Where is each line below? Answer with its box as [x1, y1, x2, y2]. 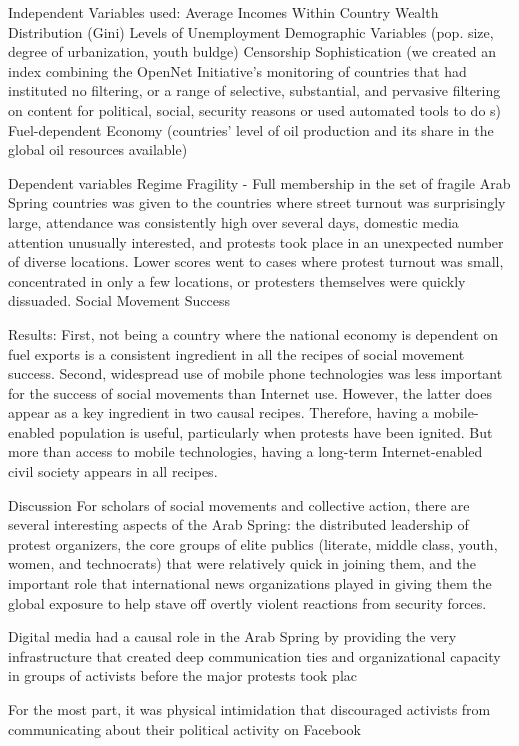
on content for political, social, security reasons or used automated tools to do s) [8, 99, 502, 120]
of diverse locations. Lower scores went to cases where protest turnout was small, [8, 251, 504, 272]
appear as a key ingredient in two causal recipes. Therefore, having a [8, 402, 429, 423]
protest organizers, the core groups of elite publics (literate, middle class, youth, [8, 533, 498, 554]
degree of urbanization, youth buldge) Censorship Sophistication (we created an [8, 41, 497, 62]
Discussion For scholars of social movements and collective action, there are [8, 494, 470, 515]
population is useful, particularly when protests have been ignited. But [59, 421, 493, 442]
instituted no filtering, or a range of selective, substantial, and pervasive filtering [8, 80, 501, 101]
